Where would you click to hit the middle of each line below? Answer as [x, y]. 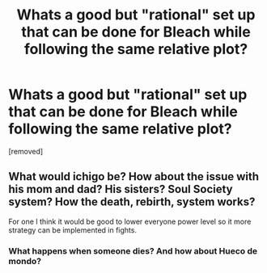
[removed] [26, 151]
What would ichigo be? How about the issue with [134, 176]
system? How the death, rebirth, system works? [132, 202]
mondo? [25, 261]
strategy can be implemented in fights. [73, 230]
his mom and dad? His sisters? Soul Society [121, 189]
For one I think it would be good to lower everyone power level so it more [130, 221]
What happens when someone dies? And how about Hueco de [133, 250]
